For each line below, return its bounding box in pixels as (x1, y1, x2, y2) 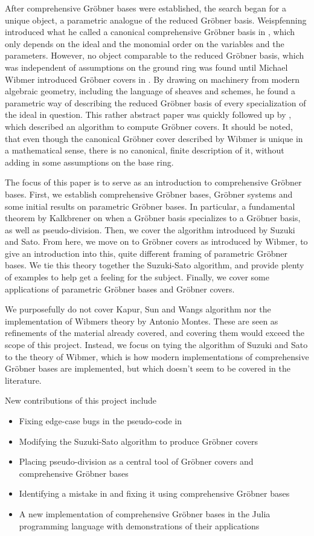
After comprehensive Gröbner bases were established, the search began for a (5, 2, 286, 14)
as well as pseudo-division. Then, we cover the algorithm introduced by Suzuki (5, 223, 295, 236)
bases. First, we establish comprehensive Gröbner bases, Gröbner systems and (5, 187, 293, 200)
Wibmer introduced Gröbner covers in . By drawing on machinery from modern (5, 73, 300, 85)
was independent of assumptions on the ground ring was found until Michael (5, 60, 288, 73)
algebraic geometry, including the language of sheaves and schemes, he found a (5, 85, 296, 97)
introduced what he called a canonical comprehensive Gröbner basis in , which (5, 25, 295, 38)
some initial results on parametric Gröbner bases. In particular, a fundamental (5, 199, 295, 212)
